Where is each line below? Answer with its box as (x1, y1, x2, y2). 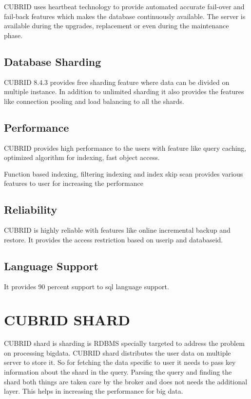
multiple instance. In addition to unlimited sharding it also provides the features (4, 86, 244, 97)
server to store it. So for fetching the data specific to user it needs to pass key (4, 357, 236, 367)
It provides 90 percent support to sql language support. (4, 281, 169, 291)
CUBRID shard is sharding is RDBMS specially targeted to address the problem (4, 338, 245, 348)
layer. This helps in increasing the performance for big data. (4, 386, 183, 396)
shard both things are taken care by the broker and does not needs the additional (4, 376, 248, 386)
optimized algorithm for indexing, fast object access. (4, 152, 160, 162)
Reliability (4, 202, 58, 217)
